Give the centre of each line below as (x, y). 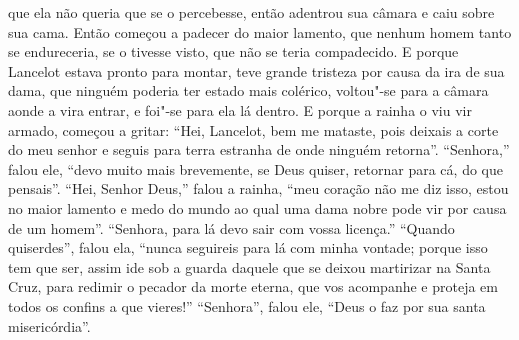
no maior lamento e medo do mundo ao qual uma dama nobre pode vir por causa (257, 207)
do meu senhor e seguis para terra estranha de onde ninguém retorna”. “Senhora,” (259, 149)
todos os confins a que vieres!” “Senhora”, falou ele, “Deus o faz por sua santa (247, 305)
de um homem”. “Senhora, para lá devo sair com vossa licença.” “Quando (231, 227)
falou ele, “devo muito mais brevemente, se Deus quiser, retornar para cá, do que (255, 168)
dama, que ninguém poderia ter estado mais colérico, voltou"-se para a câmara (248, 90)
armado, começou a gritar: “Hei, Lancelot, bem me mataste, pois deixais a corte (253, 129)
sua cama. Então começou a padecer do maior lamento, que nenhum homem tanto (260, 31)
